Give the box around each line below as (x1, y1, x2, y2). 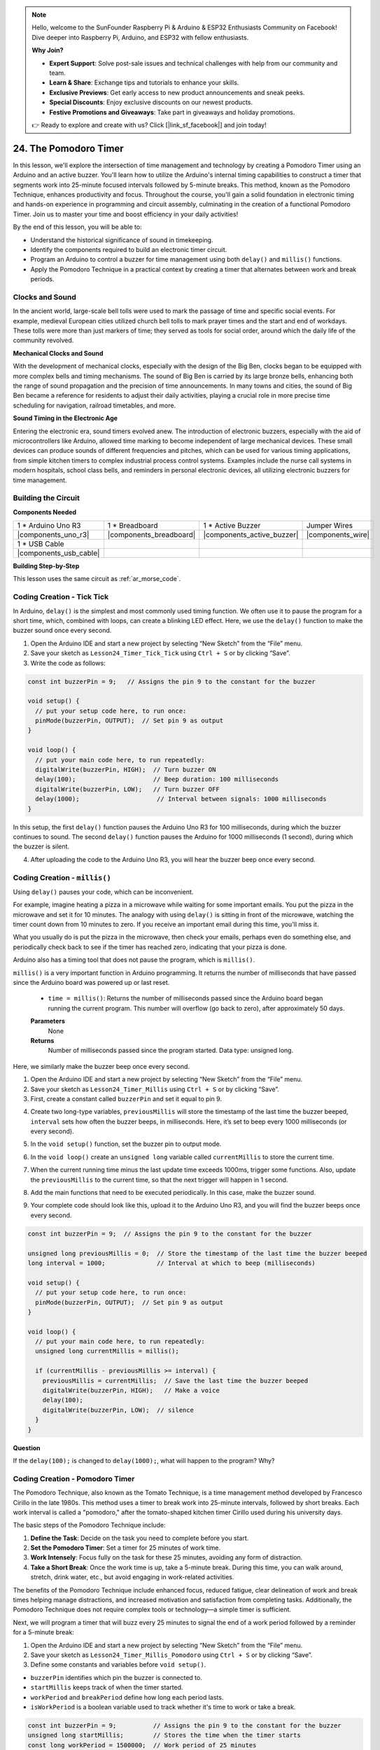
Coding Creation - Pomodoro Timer (13, 1473, 135, 1483)
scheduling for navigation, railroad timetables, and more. (13, 401, 176, 409)
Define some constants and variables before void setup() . (30, 1660, 206, 1669)
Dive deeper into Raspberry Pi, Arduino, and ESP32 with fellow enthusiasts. (31, 33, 249, 41)
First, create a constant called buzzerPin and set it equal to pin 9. (30, 1094, 223, 1102)
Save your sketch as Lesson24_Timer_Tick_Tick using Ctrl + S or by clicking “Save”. (30, 649, 290, 657)
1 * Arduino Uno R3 (17, 521, 81, 531)
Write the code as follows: (30, 659, 106, 667)
